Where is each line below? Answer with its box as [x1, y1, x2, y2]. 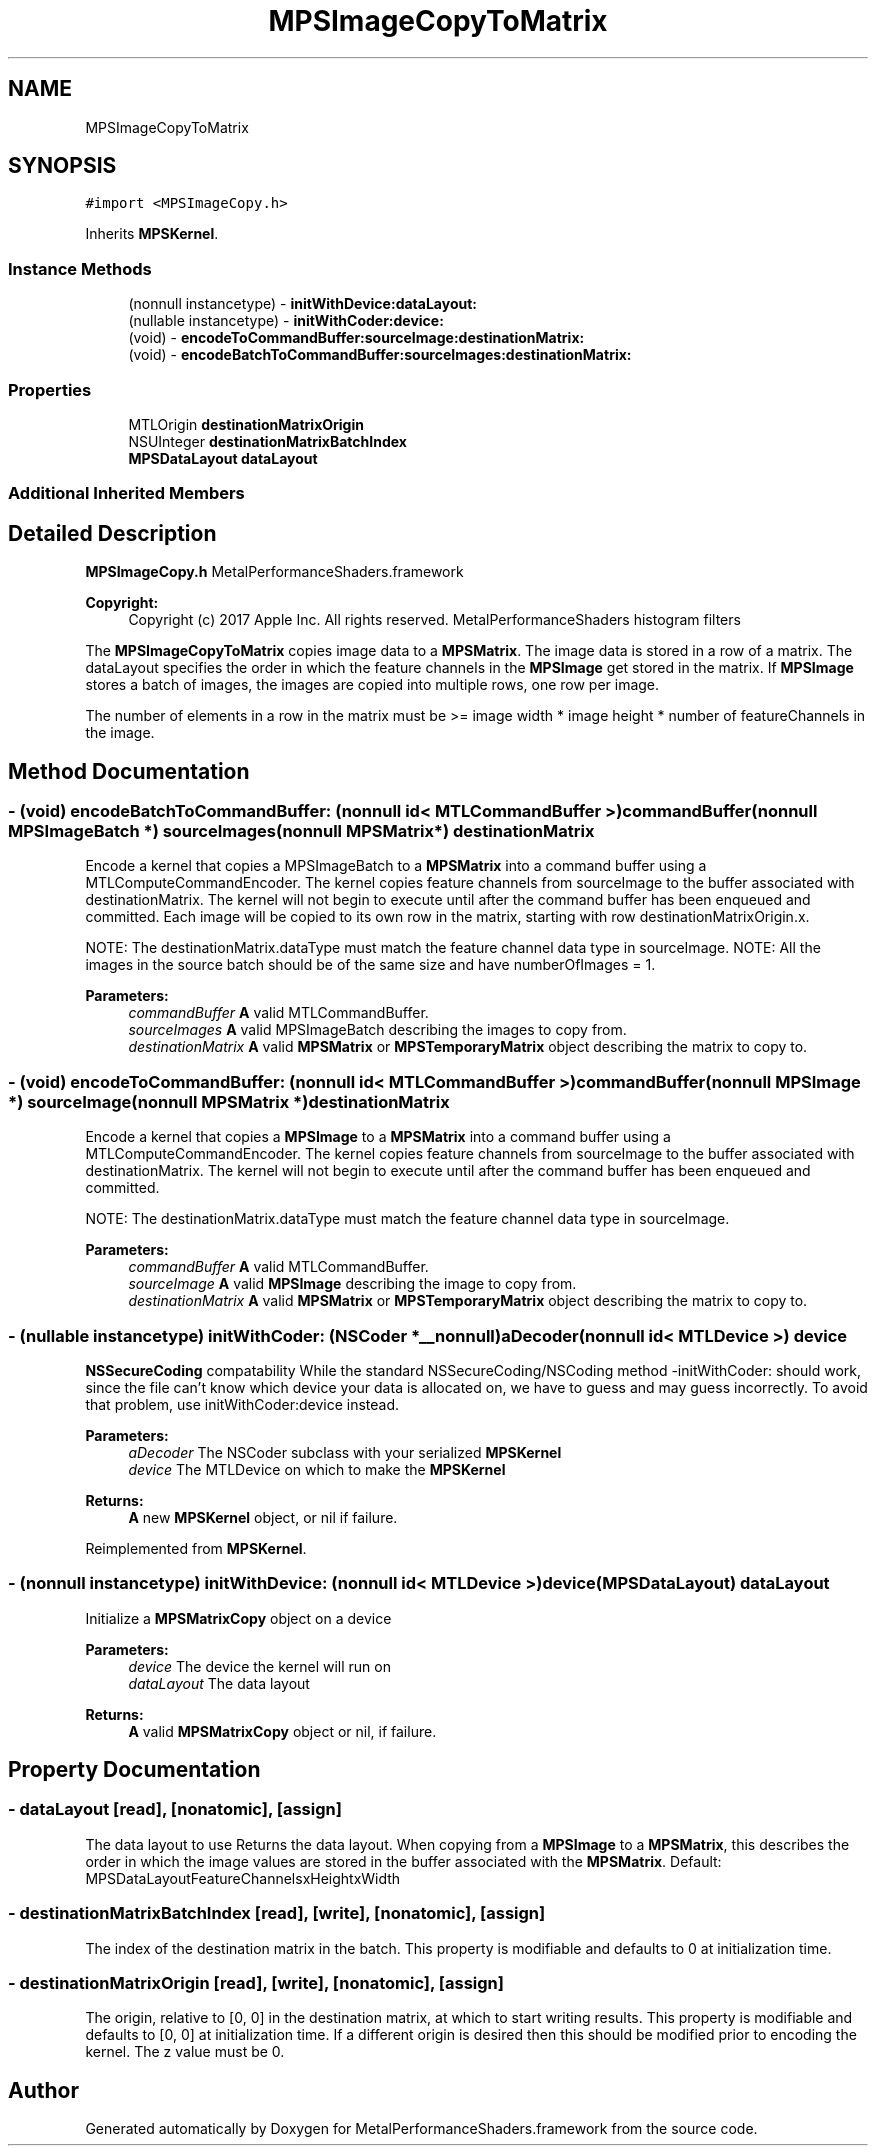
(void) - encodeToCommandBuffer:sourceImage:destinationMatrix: [128, 329, 585, 347]
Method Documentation [8, 758, 250, 784]
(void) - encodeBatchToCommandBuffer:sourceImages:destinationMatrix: [128, 346, 632, 364]
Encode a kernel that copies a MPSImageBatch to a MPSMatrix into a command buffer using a [85, 857, 707, 875]
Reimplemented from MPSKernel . [85, 1539, 307, 1557]
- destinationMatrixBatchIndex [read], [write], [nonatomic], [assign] [8, 1903, 546, 1924]
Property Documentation [8, 1757, 261, 1783]
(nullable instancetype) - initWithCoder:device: [128, 312, 444, 330]
